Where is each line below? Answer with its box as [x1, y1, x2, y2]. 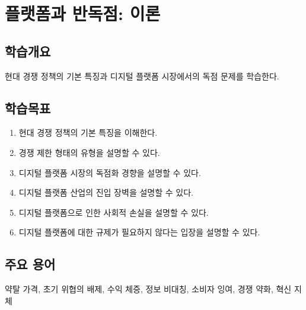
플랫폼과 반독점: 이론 [5, 1, 161, 25]
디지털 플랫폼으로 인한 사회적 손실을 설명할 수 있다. [18, 206, 209, 218]
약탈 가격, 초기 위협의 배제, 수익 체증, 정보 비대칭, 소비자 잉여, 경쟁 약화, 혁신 [5, 283, 292, 295]
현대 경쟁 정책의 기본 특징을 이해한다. [18, 126, 158, 139]
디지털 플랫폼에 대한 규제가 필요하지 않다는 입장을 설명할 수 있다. [18, 226, 260, 238]
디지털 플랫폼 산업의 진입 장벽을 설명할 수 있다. [18, 186, 193, 199]
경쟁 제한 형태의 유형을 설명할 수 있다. [18, 146, 160, 158]
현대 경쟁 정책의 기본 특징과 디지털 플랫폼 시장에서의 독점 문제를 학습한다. [5, 69, 279, 82]
